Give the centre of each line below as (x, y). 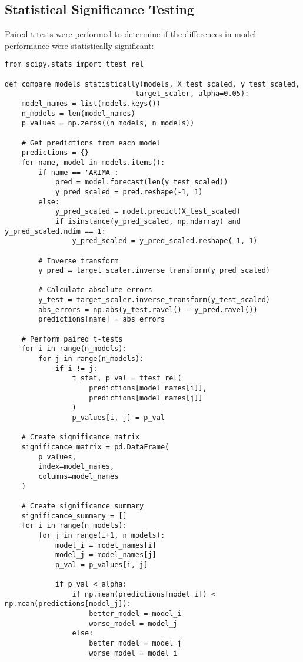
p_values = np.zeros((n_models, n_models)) (108, 123)
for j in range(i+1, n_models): (102, 535)
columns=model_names (79, 476)
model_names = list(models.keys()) (91, 104)
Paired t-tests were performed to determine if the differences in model (131, 34)
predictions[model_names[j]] (146, 398)
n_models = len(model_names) (78, 113)
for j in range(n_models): (91, 359)
